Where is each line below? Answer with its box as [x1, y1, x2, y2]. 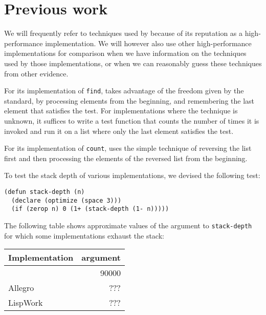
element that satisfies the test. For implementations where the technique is [4, 105, 238, 116]
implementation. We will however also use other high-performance [45, 37, 252, 48]
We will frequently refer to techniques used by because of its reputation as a [4, 28, 243, 38]
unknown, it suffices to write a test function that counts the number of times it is [4, 115, 259, 126]
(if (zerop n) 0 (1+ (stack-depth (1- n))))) [11, 205, 169, 213]
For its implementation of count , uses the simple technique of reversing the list [4, 143, 252, 153]
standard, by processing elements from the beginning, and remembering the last [4, 95, 255, 106]
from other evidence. [4, 68, 69, 78]
